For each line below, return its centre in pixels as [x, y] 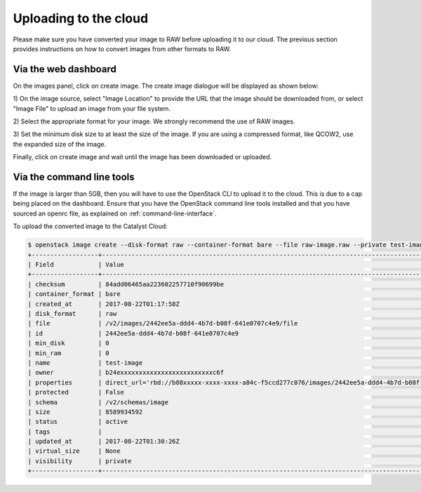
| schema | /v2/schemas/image [98, 402]
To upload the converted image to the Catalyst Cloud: [90, 226]
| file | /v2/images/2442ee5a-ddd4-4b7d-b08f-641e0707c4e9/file [163, 324]
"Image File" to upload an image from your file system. [92, 108]
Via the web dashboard [65, 69]
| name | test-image [85, 363]
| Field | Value [76, 265]
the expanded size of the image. [60, 144]
